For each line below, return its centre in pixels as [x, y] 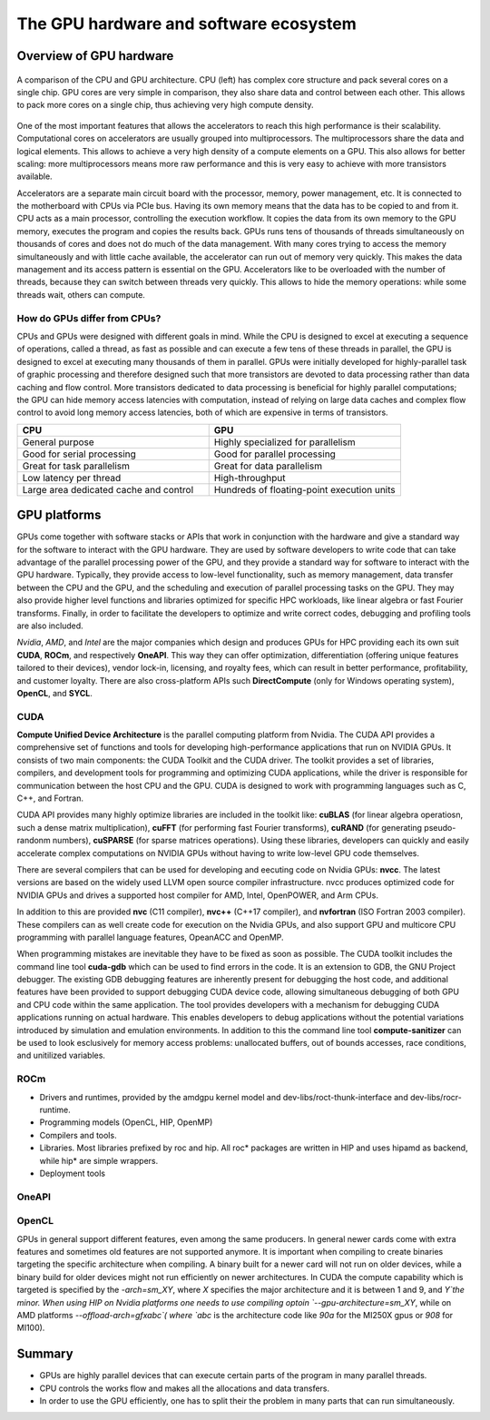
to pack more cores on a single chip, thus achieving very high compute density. [165, 105]
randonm [34, 841]
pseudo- [440, 827]
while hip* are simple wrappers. [99, 1160]
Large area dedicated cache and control [108, 489]
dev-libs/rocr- [436, 1097]
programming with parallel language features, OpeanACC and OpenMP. [151, 937]
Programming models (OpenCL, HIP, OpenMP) [126, 1122]
